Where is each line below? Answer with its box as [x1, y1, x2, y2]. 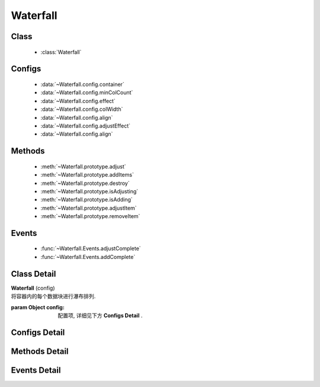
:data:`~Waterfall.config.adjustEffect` [40, 122, 130, 129]
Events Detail [11, 365, 61, 375]
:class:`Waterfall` [40, 48, 82, 56]
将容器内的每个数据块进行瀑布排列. [11, 293, 96, 300]
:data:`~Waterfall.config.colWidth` [40, 105, 123, 113]
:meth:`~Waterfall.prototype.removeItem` [40, 213, 140, 220]
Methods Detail [11, 346, 69, 356]
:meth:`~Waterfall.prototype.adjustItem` [40, 204, 137, 212]
